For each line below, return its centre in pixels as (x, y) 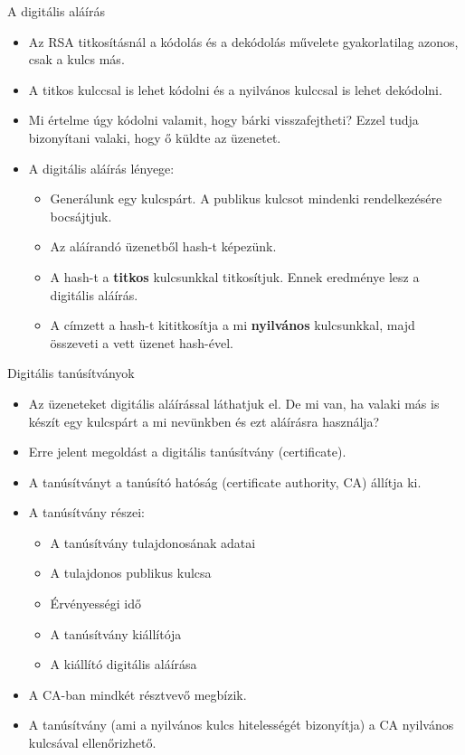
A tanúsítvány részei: (86, 512)
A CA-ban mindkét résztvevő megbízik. (138, 694)
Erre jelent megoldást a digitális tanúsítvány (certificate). (187, 452)
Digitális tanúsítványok (71, 373)
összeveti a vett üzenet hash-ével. (142, 342)
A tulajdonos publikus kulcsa (131, 573)
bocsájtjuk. (81, 216)
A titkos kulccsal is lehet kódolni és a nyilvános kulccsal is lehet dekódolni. (235, 89)
